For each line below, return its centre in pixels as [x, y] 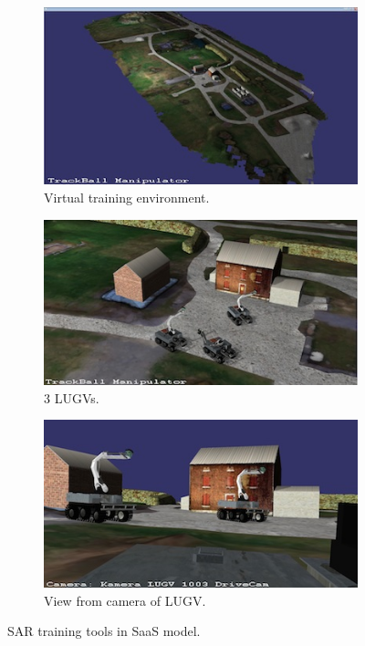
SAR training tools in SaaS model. [104, 631]
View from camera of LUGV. [125, 600]
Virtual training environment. [127, 197]
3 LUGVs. [72, 397]
